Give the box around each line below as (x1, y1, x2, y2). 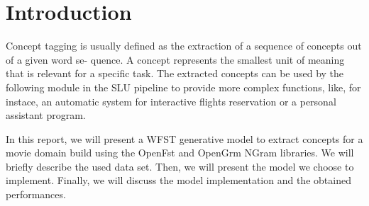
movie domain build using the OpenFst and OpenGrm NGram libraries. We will (6, 145, 354, 160)
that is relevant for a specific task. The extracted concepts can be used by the (6, 66, 344, 81)
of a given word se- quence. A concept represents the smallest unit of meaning (6, 52, 345, 67)
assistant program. (6, 108, 86, 122)
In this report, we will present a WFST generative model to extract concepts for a (6, 131, 363, 146)
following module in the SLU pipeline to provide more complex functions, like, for (6, 79, 361, 94)
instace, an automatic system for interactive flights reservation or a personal (6, 93, 336, 108)
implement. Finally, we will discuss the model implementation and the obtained (6, 173, 351, 188)
